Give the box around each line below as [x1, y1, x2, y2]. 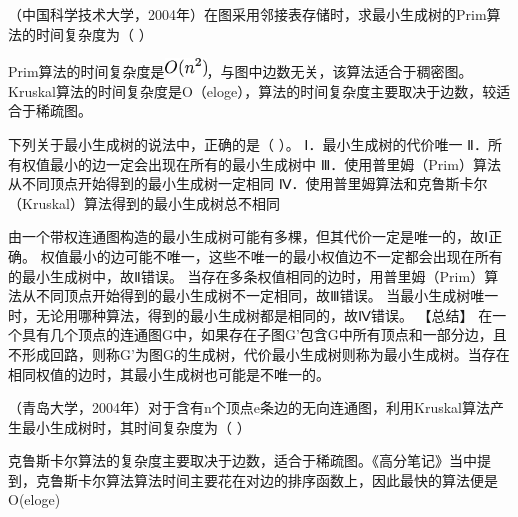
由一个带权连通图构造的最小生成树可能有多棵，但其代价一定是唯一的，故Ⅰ [8, 226, 489, 247]
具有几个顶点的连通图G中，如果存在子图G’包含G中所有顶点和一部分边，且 [21, 324, 507, 345]
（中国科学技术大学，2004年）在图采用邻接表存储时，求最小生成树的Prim [8, 4, 487, 24]
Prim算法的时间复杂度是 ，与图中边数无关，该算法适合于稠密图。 [8, 61, 473, 82]
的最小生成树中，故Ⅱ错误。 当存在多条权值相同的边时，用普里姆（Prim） [8, 265, 485, 286]
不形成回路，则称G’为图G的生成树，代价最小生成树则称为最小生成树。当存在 [8, 343, 510, 364]
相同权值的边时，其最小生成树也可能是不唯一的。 [8, 363, 330, 384]
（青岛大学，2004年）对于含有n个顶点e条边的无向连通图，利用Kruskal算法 [8, 397, 490, 418]
